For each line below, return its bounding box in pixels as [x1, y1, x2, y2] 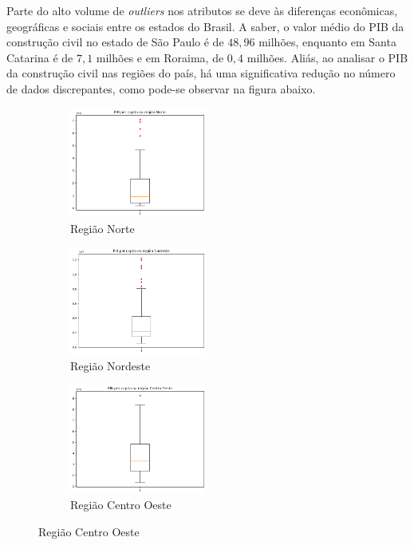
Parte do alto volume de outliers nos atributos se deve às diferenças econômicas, [6, 2, 398, 18]
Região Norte [70, 219, 135, 236]
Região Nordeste [70, 357, 151, 373]
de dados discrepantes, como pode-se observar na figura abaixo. [6, 80, 316, 97]
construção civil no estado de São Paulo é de [6, 34, 224, 50]
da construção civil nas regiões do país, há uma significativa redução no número [6, 65, 396, 81]
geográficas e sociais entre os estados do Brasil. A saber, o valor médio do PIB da [6, 18, 404, 34]
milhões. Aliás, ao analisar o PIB [246, 49, 408, 65]
